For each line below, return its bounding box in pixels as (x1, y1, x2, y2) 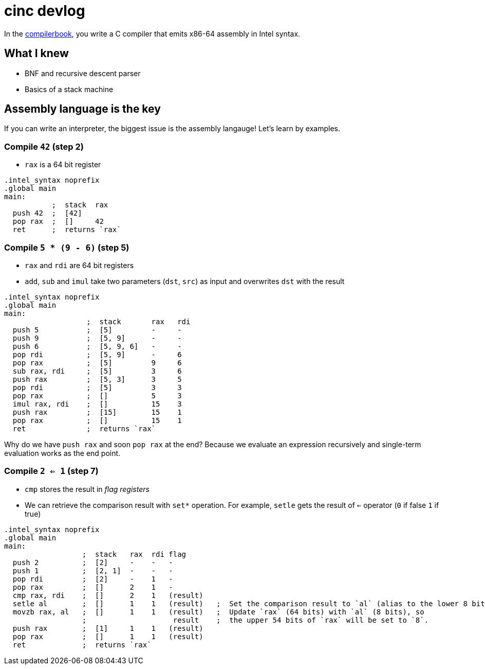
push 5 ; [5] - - (12, 325, 182, 334)
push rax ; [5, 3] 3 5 (12, 375, 182, 383)
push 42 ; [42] (12, 209, 82, 218)
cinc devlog (4, 2, 85, 20)
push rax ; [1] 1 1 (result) (12, 624, 203, 632)
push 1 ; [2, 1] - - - (12, 566, 173, 575)
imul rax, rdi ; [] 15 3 (12, 399, 182, 408)
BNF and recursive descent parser (25, 68, 141, 78)
